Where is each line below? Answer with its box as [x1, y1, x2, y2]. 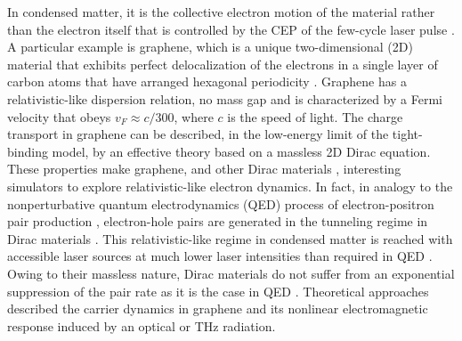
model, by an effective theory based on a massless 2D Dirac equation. [52, 142, 431, 160]
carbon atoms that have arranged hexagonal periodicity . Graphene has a [7, 72, 407, 91]
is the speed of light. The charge [227, 107, 403, 126]
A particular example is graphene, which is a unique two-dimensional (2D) [7, 37, 413, 56]
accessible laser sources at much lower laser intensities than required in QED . [7, 247, 433, 265]
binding [7, 142, 48, 160]
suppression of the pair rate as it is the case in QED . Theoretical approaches [7, 281, 429, 300]
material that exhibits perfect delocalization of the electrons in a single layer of [7, 54, 438, 73]
